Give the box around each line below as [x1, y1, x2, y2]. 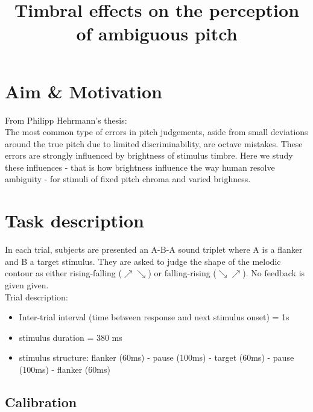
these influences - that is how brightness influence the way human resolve [5, 160, 275, 173]
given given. [5, 278, 49, 291]
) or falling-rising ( [148, 267, 217, 279]
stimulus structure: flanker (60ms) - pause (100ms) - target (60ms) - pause [19, 351, 294, 364]
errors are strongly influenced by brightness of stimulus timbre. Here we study [5, 149, 293, 162]
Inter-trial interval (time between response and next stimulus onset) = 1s [19, 311, 289, 323]
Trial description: [5, 290, 68, 303]
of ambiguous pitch [76, 21, 238, 46]
